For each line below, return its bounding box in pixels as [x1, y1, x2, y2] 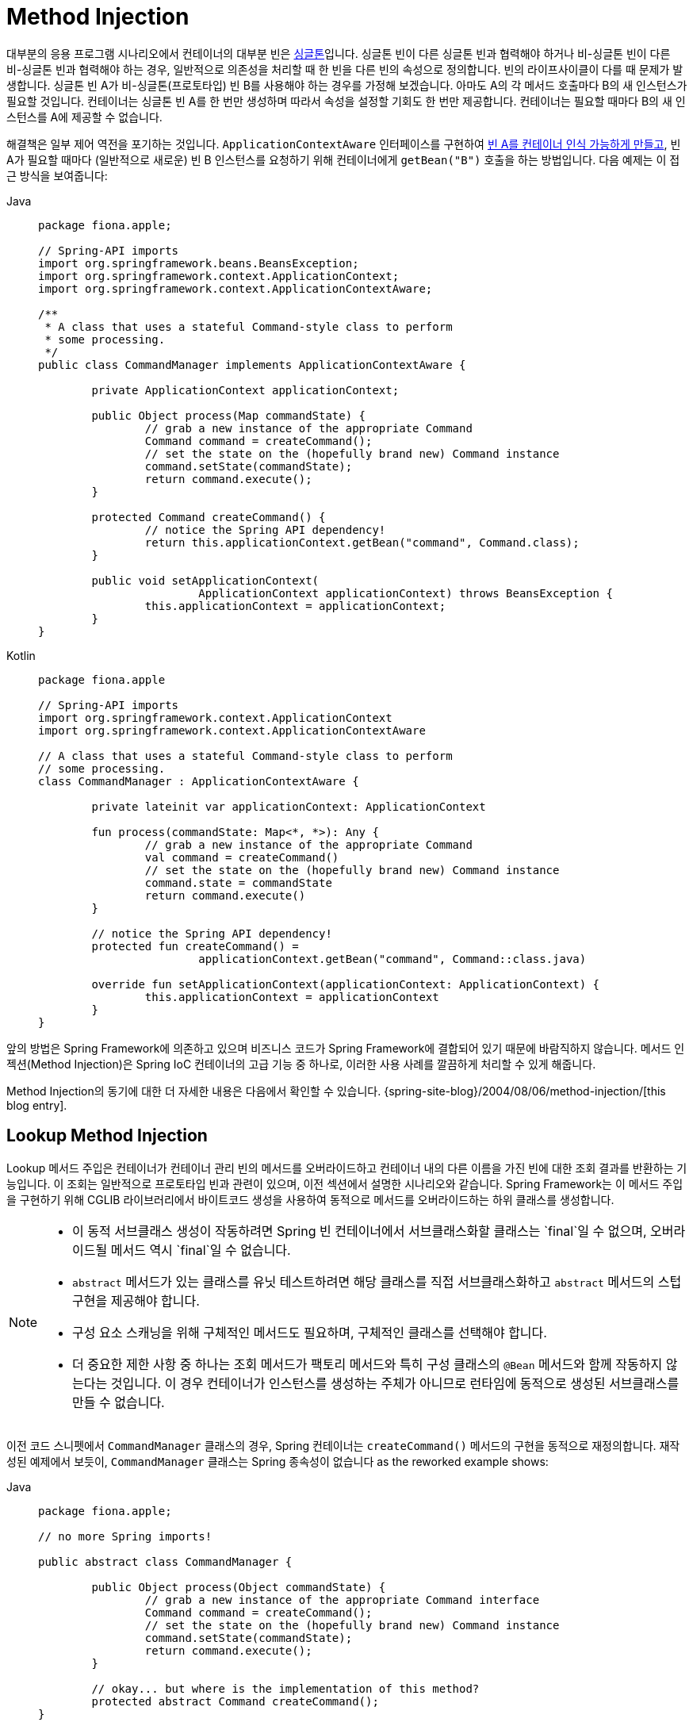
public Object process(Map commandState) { [91, 408, 366, 422]
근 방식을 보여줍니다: [6, 168, 108, 182]
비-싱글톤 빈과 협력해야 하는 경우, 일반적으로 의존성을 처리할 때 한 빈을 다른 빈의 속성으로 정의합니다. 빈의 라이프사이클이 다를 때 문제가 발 [6, 62, 683, 76]
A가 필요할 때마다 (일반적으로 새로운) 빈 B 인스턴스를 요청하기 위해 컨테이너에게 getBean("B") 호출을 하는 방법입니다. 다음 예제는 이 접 [6, 152, 680, 167]
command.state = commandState [144, 876, 332, 889]
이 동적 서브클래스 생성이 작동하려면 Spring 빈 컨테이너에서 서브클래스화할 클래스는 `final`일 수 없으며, [72, 1222, 647, 1239]
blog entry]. [6, 1098, 67, 1112]
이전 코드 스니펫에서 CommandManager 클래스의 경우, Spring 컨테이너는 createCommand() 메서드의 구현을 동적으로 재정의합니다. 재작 [6, 1438, 680, 1452]
